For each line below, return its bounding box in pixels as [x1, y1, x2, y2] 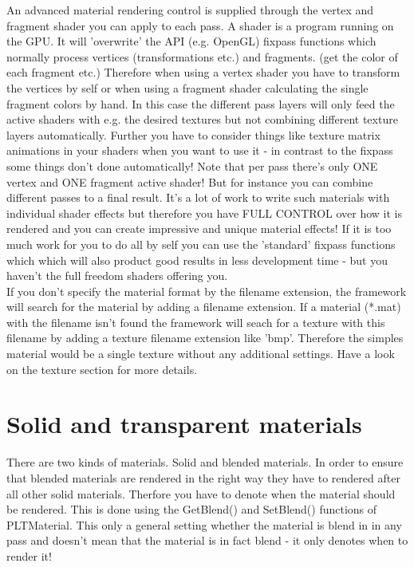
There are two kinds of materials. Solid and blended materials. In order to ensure [6, 454, 404, 471]
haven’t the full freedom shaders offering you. [6, 267, 228, 284]
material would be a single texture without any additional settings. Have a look [6, 345, 395, 362]
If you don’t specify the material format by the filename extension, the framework [6, 282, 407, 299]
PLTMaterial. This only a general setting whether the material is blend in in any [6, 516, 402, 533]
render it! [6, 547, 52, 564]
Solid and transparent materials [6, 408, 362, 440]
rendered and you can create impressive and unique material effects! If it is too [6, 220, 392, 237]
